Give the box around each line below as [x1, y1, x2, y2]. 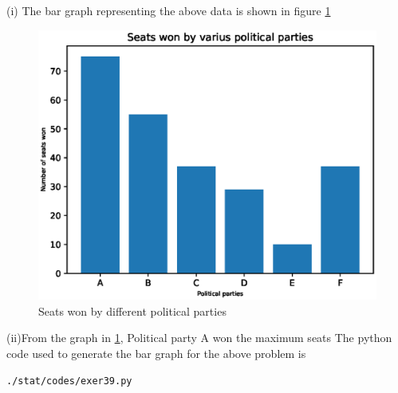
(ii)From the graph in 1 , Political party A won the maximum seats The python [6, 329, 392, 346]
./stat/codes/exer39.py [6, 375, 132, 387]
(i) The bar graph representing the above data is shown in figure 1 [6, 2, 331, 18]
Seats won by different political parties [38, 302, 227, 319]
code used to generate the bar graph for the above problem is [6, 345, 306, 362]
